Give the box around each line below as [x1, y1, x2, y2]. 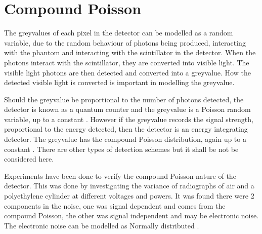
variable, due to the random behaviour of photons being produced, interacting [4, 37, 246, 48]
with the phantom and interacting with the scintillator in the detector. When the [4, 47, 256, 58]
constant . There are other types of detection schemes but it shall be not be [4, 143, 239, 154]
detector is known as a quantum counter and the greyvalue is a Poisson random [4, 104, 251, 114]
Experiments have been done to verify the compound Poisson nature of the [4, 170, 236, 181]
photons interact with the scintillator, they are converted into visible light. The [4, 57, 249, 67]
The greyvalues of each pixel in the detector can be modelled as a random [4, 27, 233, 38]
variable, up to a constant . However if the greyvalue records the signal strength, [4, 113, 253, 124]
